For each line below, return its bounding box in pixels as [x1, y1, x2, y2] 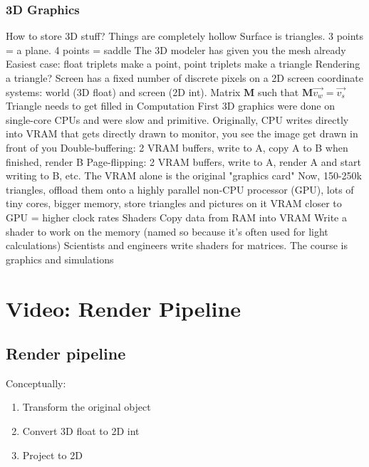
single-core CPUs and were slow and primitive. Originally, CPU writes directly [6, 112, 349, 127]
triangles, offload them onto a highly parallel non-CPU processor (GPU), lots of [6, 182, 354, 196]
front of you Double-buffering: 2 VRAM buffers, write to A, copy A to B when [6, 140, 348, 154]
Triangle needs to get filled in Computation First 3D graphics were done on [6, 98, 335, 113]
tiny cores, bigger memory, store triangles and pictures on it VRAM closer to [6, 196, 342, 211]
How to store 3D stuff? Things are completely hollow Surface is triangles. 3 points [6, 28, 364, 43]
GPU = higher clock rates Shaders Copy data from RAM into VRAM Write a [6, 209, 347, 224]
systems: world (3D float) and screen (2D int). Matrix [6, 84, 241, 99]
